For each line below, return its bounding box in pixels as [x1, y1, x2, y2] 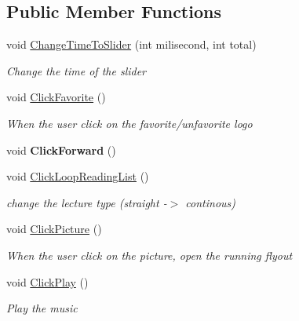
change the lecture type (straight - [6, 194, 167, 210]
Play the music [6, 300, 78, 316]
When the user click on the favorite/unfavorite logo [6, 115, 253, 131]
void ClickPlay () [6, 273, 89, 290]
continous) [185, 194, 236, 210]
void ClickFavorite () [6, 89, 106, 105]
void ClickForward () [6, 141, 116, 158]
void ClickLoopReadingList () [6, 168, 149, 184]
